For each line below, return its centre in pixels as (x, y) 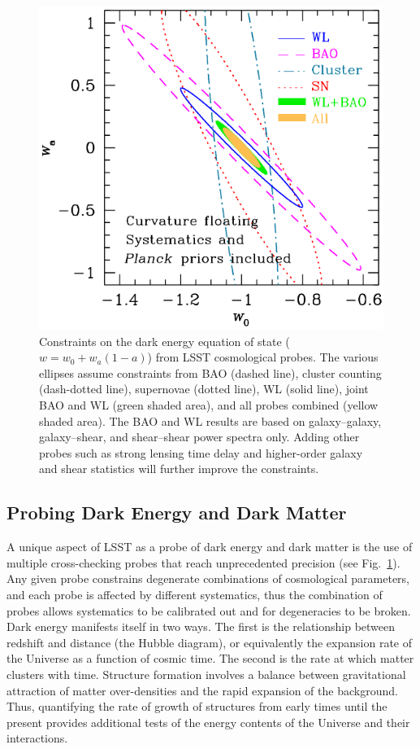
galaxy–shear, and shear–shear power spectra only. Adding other (199, 437)
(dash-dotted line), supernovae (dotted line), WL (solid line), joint (204, 389)
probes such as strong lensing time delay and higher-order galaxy (201, 452)
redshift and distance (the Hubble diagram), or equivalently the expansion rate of (209, 642)
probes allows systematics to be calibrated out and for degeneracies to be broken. (209, 610)
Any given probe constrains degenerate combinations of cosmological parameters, (208, 578)
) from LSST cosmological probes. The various (263, 357)
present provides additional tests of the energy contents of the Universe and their (208, 722)
